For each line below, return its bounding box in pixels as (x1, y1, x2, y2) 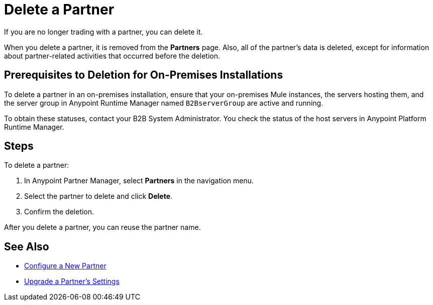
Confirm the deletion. (24, 207, 94, 216)
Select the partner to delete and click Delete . (24, 192, 173, 201)
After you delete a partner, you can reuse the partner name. (4, 223, 201, 232)
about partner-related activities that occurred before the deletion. (4, 51, 221, 60)
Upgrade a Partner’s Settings (24, 277, 120, 286)
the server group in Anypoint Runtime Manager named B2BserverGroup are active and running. (4, 98, 323, 107)
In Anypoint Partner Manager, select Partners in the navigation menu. (24, 176, 254, 185)
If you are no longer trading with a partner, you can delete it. (4, 27, 203, 36)
